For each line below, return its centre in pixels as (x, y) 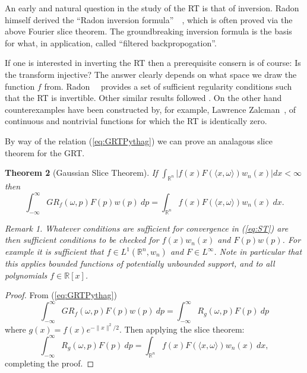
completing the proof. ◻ (50, 363)
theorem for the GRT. (45, 152)
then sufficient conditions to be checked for (82, 240)
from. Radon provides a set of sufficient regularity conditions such (168, 86)
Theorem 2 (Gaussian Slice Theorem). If (81, 173)
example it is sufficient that (54, 251)
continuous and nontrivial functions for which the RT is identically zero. (136, 121)
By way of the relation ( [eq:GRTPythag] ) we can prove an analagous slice (139, 140)
